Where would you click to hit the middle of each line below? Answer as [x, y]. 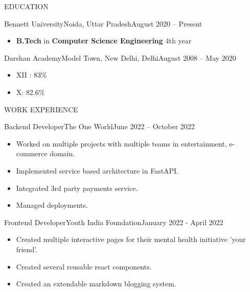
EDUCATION [26, 6]
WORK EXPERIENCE [41, 109]
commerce [32, 153]
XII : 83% [31, 75]
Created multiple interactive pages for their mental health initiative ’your [131, 239]
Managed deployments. [52, 205]
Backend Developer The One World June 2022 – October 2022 [99, 126]
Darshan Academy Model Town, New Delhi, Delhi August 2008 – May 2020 [120, 57]
